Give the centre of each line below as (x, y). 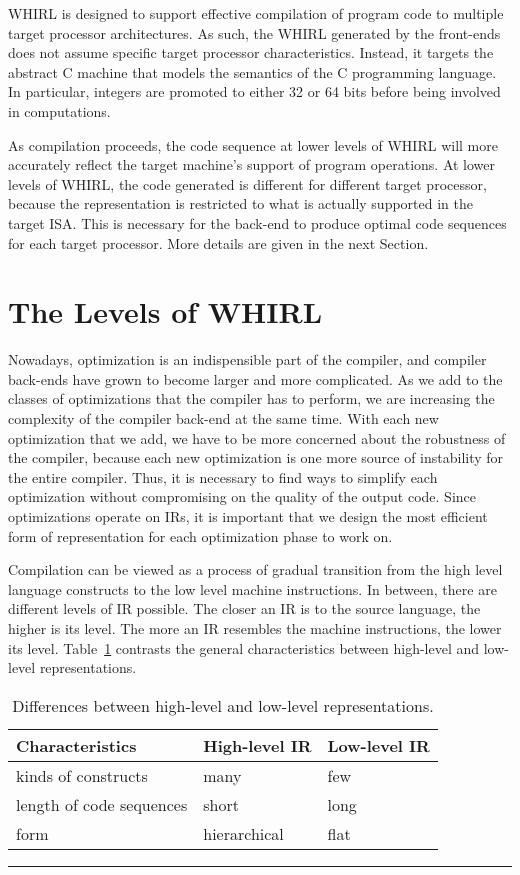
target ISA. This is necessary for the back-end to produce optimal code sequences (257, 222)
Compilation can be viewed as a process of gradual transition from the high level (255, 569)
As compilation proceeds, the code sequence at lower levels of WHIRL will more (253, 144)
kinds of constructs (82, 775)
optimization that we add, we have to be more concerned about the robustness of (257, 437)
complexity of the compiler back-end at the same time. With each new (223, 418)
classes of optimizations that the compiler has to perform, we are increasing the (251, 398)
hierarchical (243, 833)
